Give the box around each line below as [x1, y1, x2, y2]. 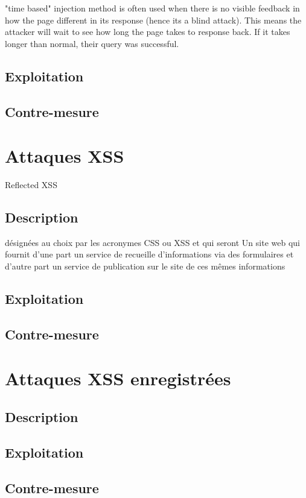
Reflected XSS [5, 178, 57, 191]
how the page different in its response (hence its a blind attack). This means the [5, 13, 302, 26]
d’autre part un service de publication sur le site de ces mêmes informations [5, 260, 285, 273]
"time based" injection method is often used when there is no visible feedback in [5, 2, 300, 14]
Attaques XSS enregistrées [5, 366, 231, 391]
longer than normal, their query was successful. [5, 37, 179, 49]
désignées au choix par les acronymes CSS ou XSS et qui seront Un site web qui [5, 236, 300, 248]
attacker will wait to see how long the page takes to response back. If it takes [5, 25, 290, 38]
